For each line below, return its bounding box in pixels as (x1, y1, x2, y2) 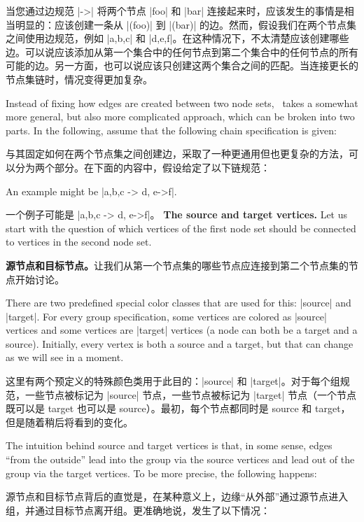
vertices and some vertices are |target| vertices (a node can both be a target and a (6, 323, 358, 337)
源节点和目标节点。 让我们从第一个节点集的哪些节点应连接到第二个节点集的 (6, 258, 349, 272)
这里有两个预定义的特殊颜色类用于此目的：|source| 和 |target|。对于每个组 (6, 374, 340, 388)
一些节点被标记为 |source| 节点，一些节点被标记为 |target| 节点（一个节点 (24, 387, 357, 402)
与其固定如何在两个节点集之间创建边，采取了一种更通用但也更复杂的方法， (6, 146, 349, 161)
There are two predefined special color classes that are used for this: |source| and (6, 295, 351, 310)
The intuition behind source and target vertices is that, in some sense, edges (6, 438, 332, 453)
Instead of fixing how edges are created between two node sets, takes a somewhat (6, 95, 358, 110)
